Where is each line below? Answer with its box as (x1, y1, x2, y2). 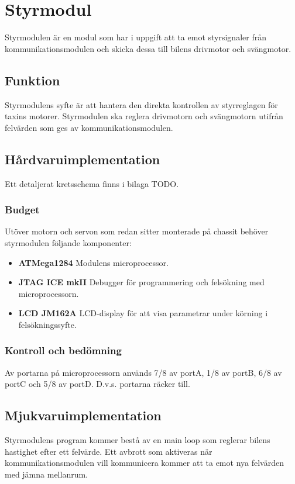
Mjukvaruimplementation (5, 406, 162, 424)
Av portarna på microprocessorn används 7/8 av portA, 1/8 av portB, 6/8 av (5, 366, 282, 378)
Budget (5, 202, 40, 217)
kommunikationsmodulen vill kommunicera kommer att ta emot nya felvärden (5, 457, 284, 469)
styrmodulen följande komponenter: (5, 236, 132, 248)
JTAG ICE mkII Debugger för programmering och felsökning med (18, 276, 265, 288)
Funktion (5, 71, 60, 89)
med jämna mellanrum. (5, 468, 88, 480)
